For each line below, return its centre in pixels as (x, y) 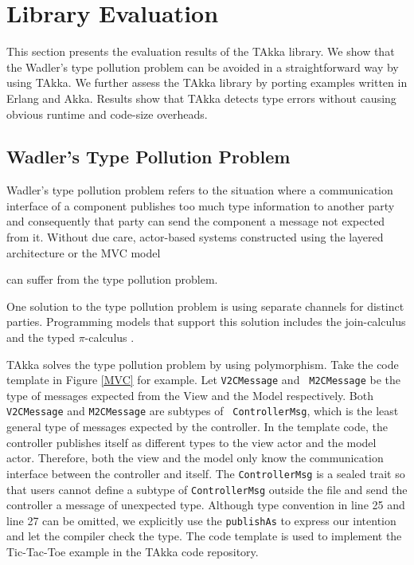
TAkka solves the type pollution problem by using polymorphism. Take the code (203, 364)
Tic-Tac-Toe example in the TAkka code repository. (133, 552)
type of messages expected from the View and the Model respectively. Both (190, 395)
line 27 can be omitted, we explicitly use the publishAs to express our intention (201, 520)
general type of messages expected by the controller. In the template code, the (197, 427)
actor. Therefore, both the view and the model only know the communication (195, 458)
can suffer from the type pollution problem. (112, 279)
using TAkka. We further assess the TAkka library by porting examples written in (207, 82)
